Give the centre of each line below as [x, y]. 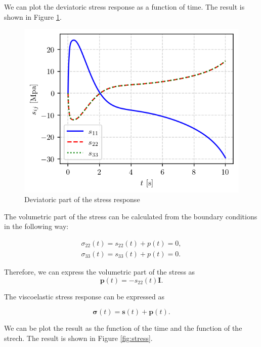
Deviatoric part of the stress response [82, 199]
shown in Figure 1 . [33, 16]
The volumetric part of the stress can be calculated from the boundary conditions [131, 216]
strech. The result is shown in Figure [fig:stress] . [78, 338]
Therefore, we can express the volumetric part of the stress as [100, 272]
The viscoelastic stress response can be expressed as [84, 296]
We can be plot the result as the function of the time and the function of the [123, 328]
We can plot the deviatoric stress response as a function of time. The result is [124, 7]
